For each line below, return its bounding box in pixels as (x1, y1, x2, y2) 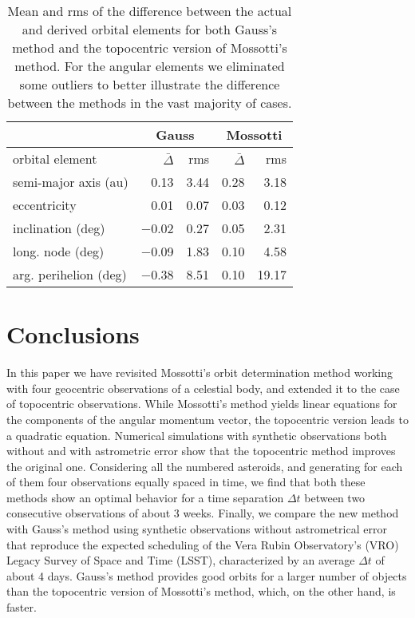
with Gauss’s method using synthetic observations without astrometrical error (6, 521, 387, 537)
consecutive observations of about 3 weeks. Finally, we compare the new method (6, 505, 399, 521)
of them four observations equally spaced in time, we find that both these (6, 473, 366, 490)
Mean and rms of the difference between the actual (7, 2, 292, 20)
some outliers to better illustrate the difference (19, 75, 280, 93)
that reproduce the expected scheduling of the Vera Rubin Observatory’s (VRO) (6, 536, 399, 553)
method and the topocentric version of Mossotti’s (12, 38, 287, 57)
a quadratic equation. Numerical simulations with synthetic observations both (6, 426, 387, 443)
